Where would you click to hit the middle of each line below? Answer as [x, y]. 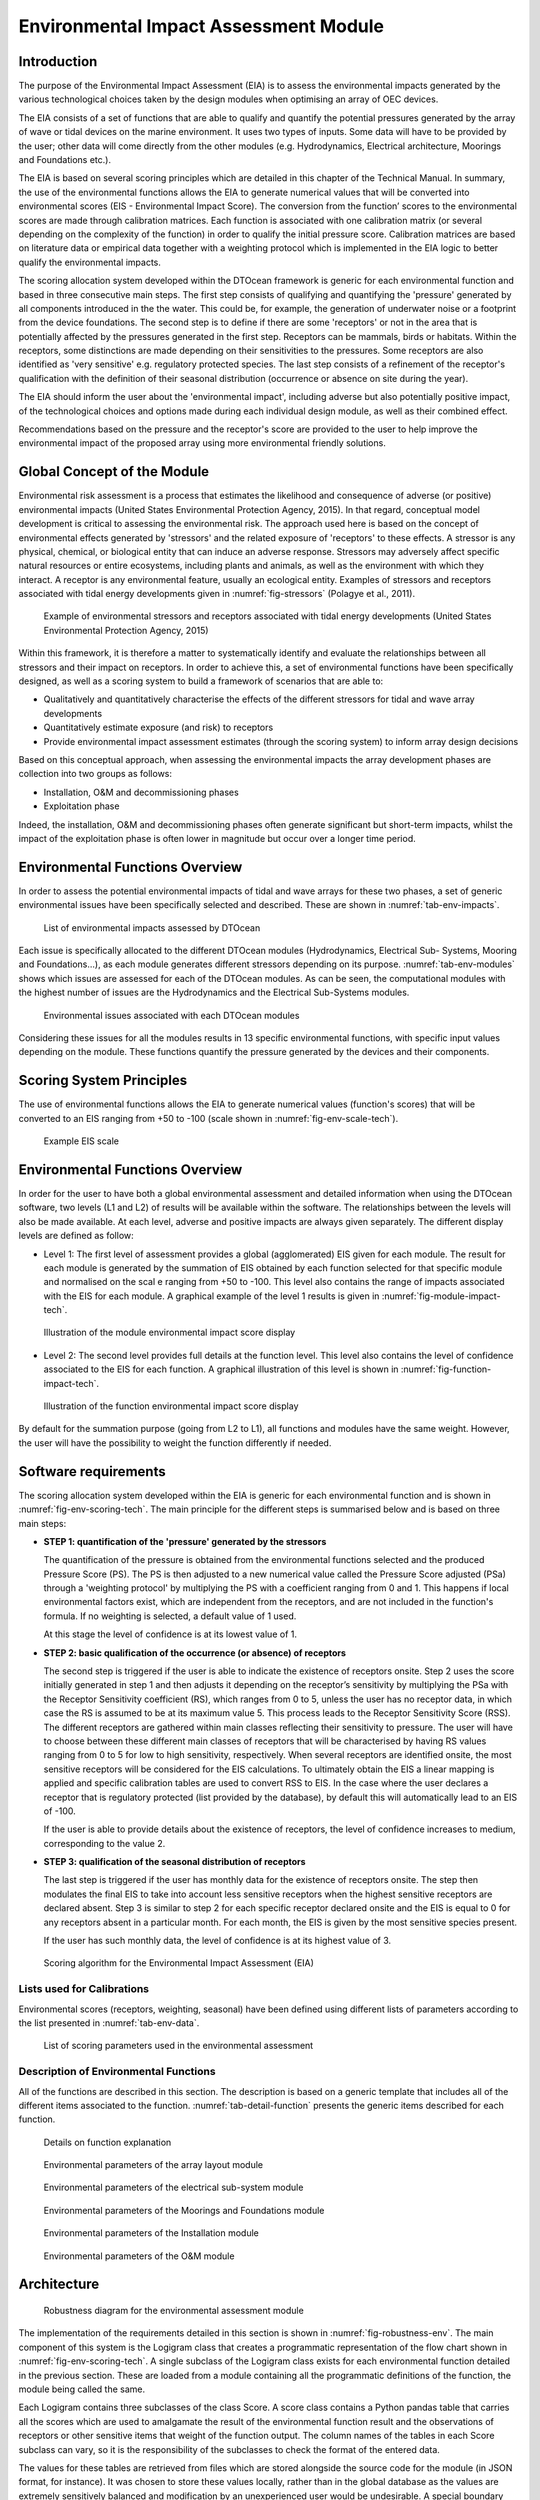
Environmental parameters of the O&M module [139, 2256]
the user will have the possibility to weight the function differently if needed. [175, 1442]
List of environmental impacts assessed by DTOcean [152, 927]
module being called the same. [82, 2389]
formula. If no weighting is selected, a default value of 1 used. [170, 1616]
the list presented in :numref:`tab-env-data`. [109, 2022]
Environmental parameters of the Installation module [151, 2233]
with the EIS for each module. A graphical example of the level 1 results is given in [211, 1296]
